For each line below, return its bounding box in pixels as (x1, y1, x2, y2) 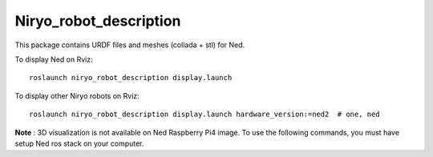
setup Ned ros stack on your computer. (14, 139, 144, 148)
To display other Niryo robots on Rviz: (14, 91, 140, 100)
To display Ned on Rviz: (14, 54, 93, 64)
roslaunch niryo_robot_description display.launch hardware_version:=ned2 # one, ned (29, 110, 380, 119)
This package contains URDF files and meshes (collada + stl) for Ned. (14, 40, 245, 50)
